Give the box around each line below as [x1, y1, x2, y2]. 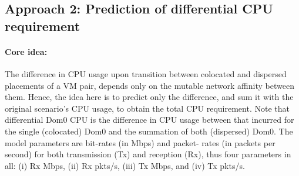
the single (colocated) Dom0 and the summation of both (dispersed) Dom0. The [5, 125, 293, 137]
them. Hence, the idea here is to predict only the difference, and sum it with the [5, 91, 294, 103]
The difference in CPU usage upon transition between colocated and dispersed [5, 67, 287, 80]
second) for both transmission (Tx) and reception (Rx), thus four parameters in [5, 148, 291, 160]
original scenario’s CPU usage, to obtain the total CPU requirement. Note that [5, 102, 290, 114]
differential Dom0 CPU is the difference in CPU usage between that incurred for [5, 113, 294, 126]
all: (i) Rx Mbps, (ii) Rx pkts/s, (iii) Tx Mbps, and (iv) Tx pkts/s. [5, 159, 245, 171]
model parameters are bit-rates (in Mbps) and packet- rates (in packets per [5, 136, 276, 149]
